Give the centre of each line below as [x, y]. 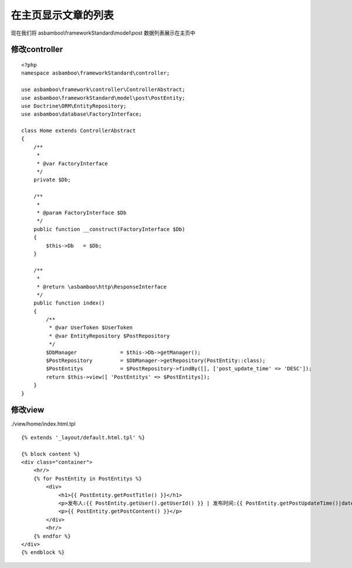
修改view [28, 410]
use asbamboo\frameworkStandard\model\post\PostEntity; [103, 98]
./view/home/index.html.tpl [43, 424]
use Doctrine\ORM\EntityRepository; [74, 106]
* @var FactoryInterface [72, 163]
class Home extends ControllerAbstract [79, 131]
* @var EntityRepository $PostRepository [109, 336]
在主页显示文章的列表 [62, 15]
